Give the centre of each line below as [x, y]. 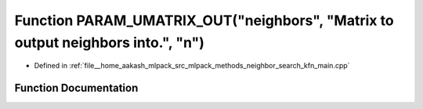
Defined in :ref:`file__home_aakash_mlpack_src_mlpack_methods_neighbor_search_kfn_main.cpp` [192, 66]
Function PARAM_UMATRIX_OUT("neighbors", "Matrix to [204, 20]
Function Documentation [76, 88]
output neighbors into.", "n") [110, 42]
